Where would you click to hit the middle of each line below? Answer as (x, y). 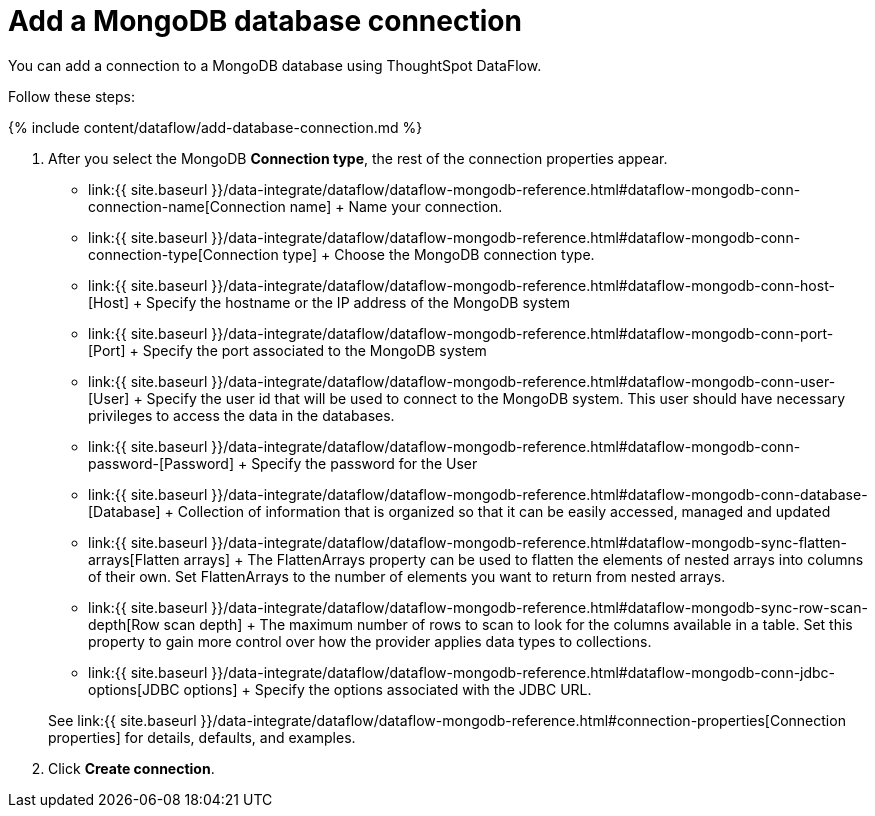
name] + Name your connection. (396, 206)
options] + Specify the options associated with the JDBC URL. (387, 689)
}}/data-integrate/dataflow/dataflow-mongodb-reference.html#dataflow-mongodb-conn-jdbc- (523, 672)
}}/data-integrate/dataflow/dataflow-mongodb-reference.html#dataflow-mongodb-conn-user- (523, 381)
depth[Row (124, 624)
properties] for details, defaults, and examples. (202, 737)
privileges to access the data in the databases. (241, 415)
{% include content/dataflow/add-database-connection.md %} (215, 127)
